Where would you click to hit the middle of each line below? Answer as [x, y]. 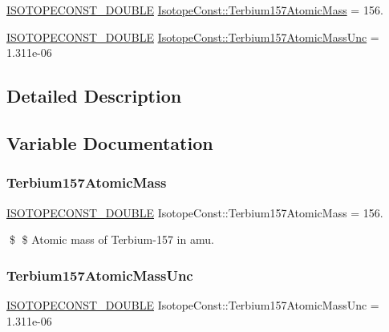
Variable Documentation [110, 142]
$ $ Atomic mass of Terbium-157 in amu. [111, 239]
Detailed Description [94, 96]
